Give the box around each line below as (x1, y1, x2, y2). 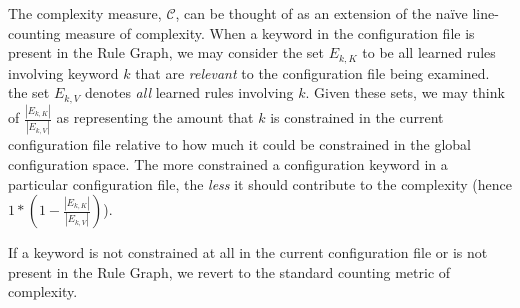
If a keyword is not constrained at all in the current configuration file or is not (8, 242, 488, 263)
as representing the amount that (56, 107, 254, 127)
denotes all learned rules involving (84, 82, 294, 103)
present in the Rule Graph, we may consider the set (8, 42, 324, 63)
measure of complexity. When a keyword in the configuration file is (65, 22, 475, 43)
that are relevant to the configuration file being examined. (135, 62, 490, 83)
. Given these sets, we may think (305, 82, 505, 103)
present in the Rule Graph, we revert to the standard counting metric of (8, 261, 451, 282)
